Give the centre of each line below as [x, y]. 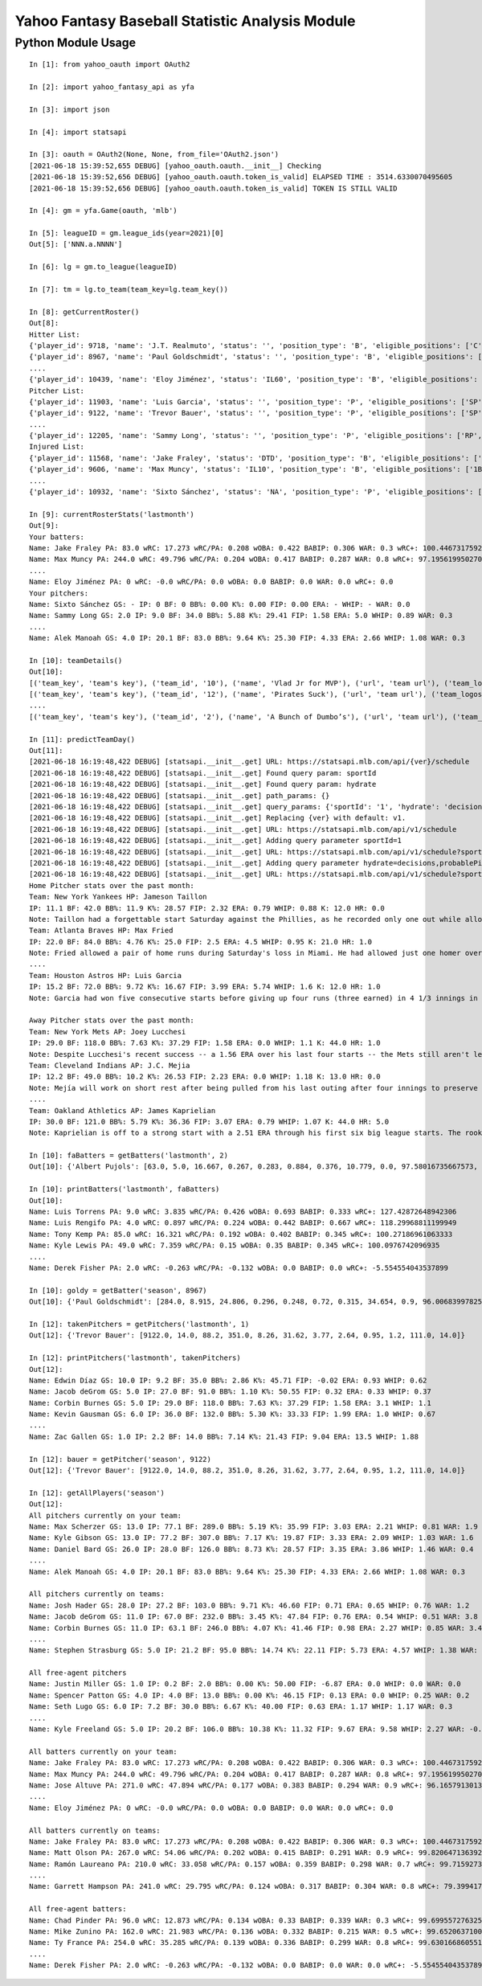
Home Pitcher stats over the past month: [112, 885]
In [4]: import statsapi [78, 132]
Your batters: [57, 537]
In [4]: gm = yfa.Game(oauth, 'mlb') [104, 211]
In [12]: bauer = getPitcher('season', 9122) [120, 1459]
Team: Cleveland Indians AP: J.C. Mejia [110, 1065]
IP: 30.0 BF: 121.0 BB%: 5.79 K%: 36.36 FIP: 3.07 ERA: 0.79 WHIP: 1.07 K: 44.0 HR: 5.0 [209, 1122]
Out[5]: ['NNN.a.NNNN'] [76, 244]
